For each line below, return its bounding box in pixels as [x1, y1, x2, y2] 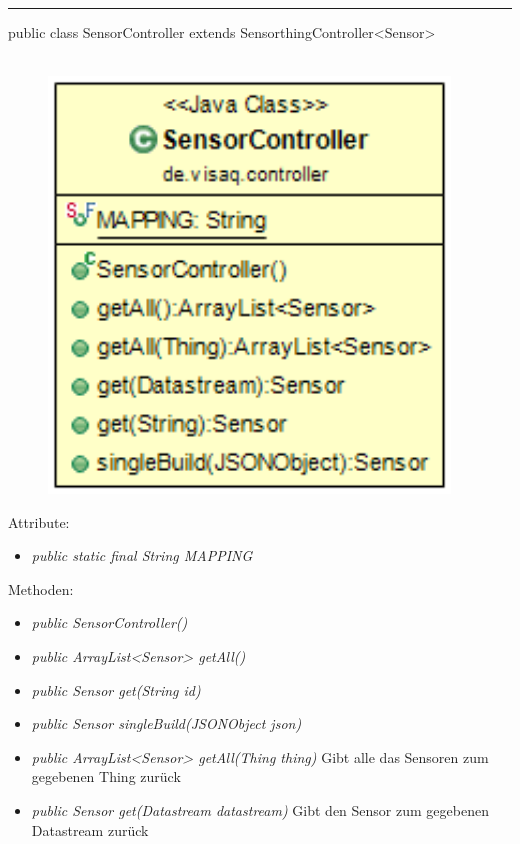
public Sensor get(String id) [31, 679, 201, 700]
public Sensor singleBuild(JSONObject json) [31, 713, 302, 734]
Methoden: [8, 578, 74, 599]
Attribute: [8, 511, 70, 532]
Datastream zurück [31, 819, 149, 840]
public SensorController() [31, 612, 188, 633]
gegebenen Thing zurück [31, 766, 181, 787]
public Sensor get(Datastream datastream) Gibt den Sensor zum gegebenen [31, 799, 489, 820]
